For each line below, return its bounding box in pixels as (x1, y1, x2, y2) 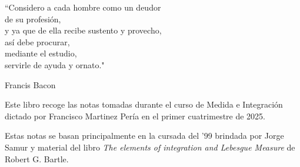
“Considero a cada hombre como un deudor (5, 1, 161, 13)
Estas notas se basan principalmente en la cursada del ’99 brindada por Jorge (5, 129, 284, 142)
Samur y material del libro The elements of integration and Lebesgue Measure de (5, 141, 295, 153)
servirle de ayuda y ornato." (5, 58, 105, 71)
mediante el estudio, (5, 47, 77, 59)
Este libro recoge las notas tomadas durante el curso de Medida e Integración (5, 98, 283, 111)
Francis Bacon (5, 78, 56, 91)
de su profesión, (5, 12, 61, 25)
